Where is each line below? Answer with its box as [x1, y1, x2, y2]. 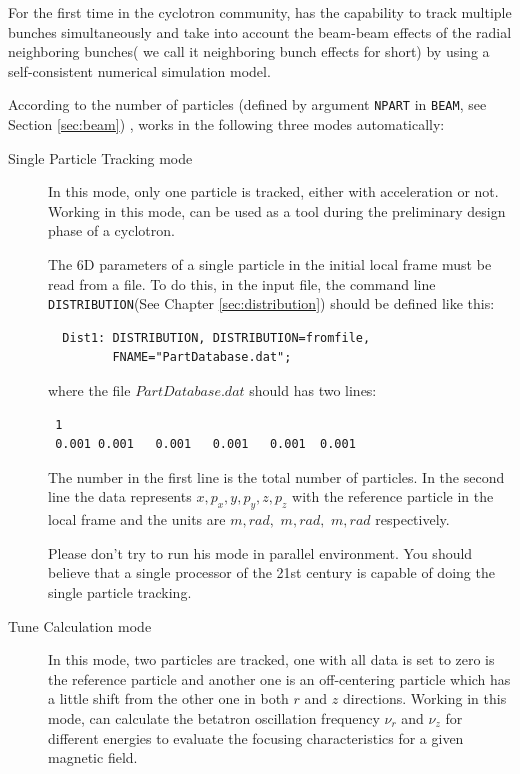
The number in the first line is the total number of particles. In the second [48, 466, 505, 487]
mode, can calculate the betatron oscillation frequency [48, 707, 380, 728]
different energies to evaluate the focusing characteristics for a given [48, 727, 464, 748]
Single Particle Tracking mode [8, 147, 193, 168]
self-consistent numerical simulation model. [8, 60, 271, 81]
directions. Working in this [342, 688, 507, 709]
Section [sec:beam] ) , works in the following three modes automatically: [8, 114, 445, 135]
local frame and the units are [48, 509, 226, 530]
